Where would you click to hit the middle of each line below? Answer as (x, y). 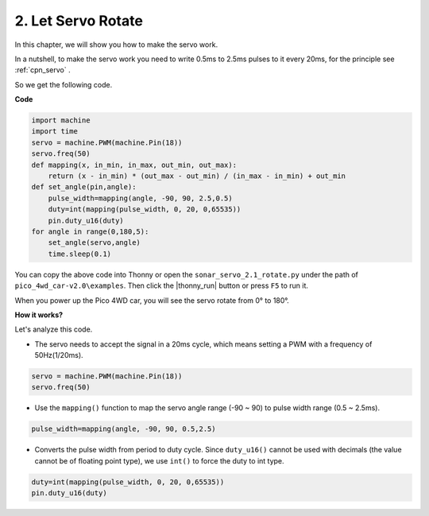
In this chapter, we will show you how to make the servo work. (116, 45)
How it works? (39, 315)
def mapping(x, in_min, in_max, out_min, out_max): (134, 165)
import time (55, 132)
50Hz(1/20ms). (59, 355)
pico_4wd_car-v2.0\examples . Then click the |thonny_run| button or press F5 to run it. (162, 285)
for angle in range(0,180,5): (90, 232)
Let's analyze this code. (54, 329)
